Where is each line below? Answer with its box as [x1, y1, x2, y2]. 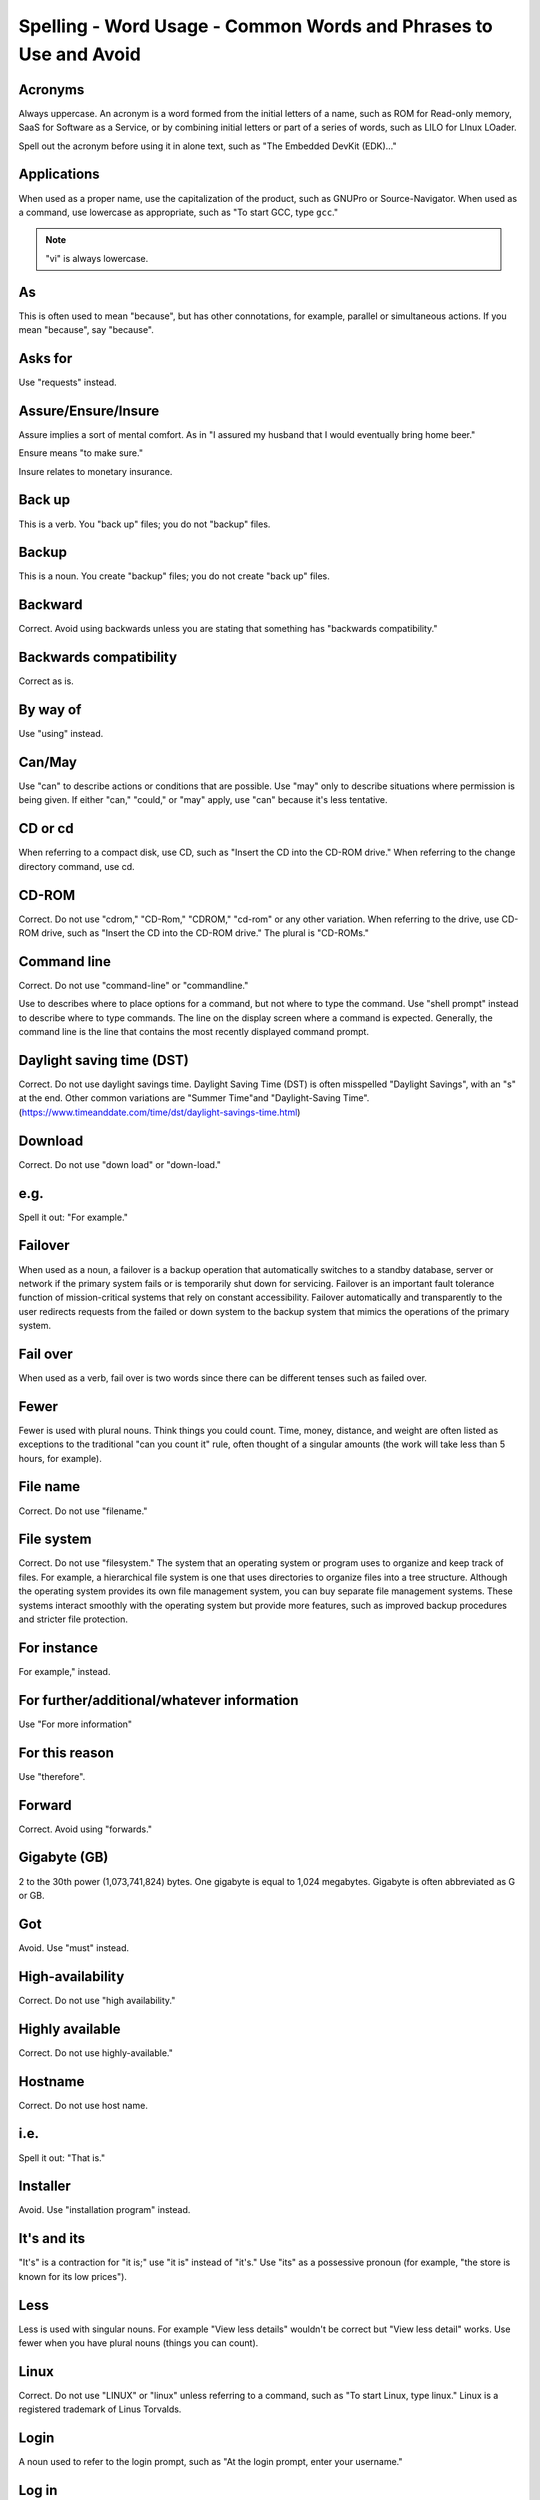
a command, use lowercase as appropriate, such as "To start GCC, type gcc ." [18, 206, 339, 218]
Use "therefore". [18, 1770, 86, 1782]
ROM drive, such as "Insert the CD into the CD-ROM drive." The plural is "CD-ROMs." [18, 927, 370, 939]
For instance [18, 1639, 99, 1656]
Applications [18, 166, 100, 183]
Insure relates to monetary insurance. [18, 465, 173, 477]
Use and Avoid [18, 43, 142, 65]
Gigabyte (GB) [18, 1849, 109, 1866]
